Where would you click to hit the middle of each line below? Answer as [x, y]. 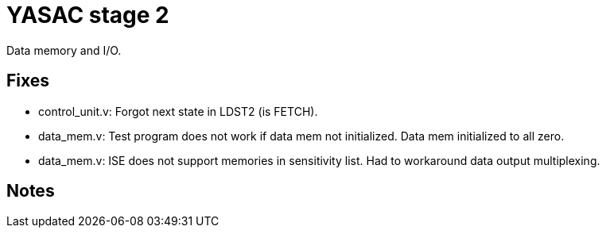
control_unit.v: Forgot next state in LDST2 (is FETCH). [178, 111]
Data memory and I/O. [64, 50]
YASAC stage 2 [88, 15]
